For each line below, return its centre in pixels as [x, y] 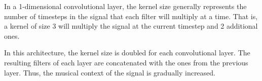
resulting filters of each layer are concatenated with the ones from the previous [126, 62]
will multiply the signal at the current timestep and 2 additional [158, 26]
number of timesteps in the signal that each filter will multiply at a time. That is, [131, 16]
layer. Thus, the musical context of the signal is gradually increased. [110, 72]
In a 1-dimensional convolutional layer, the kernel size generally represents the [125, 6]
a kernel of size [27, 26]
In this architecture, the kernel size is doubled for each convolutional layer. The [127, 53]
